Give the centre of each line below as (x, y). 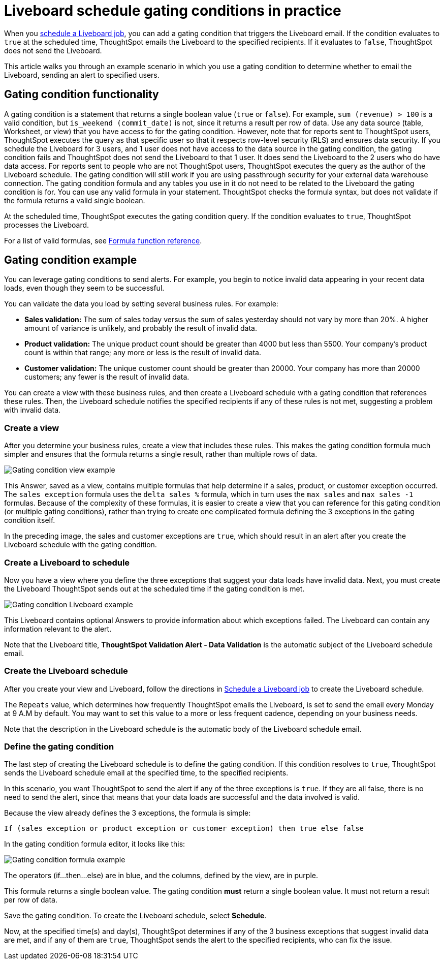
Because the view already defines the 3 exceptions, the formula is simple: (128, 813)
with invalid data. (33, 410)
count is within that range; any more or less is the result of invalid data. (143, 353)
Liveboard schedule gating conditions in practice (173, 11)
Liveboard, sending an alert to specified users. (82, 75)
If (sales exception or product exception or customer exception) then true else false (184, 829)
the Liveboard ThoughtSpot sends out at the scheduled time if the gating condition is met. (154, 588)
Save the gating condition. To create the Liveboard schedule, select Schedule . (135, 916)
